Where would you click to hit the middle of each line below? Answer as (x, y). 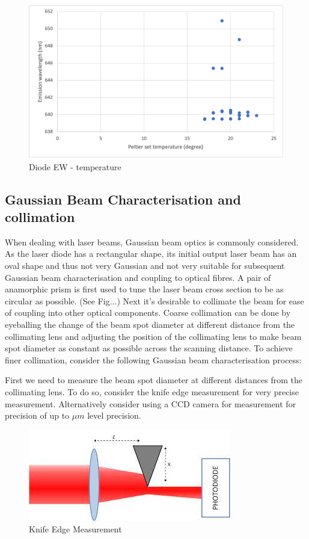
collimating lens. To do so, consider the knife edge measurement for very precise (152, 391)
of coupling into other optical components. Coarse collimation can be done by (148, 313)
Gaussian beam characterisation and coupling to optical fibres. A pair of (138, 277)
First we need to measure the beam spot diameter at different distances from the (154, 380)
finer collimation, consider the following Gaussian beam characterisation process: (153, 359)
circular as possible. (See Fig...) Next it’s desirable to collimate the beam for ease (154, 300)
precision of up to (37, 415)
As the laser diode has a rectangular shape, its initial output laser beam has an (151, 254)
